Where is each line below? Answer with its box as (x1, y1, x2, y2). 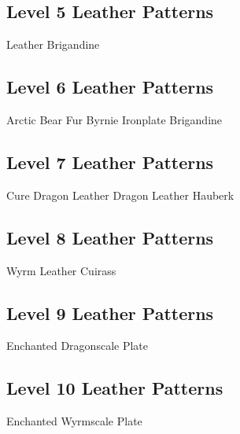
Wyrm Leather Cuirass (6, 262, 116, 278)
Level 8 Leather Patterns (6, 225, 214, 249)
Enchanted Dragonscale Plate (6, 337, 148, 354)
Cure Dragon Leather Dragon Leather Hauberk (6, 186, 234, 203)
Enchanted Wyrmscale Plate (6, 413, 142, 429)
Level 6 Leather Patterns (6, 75, 214, 99)
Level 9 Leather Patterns (6, 300, 214, 325)
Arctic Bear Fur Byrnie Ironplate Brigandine (6, 112, 223, 127)
